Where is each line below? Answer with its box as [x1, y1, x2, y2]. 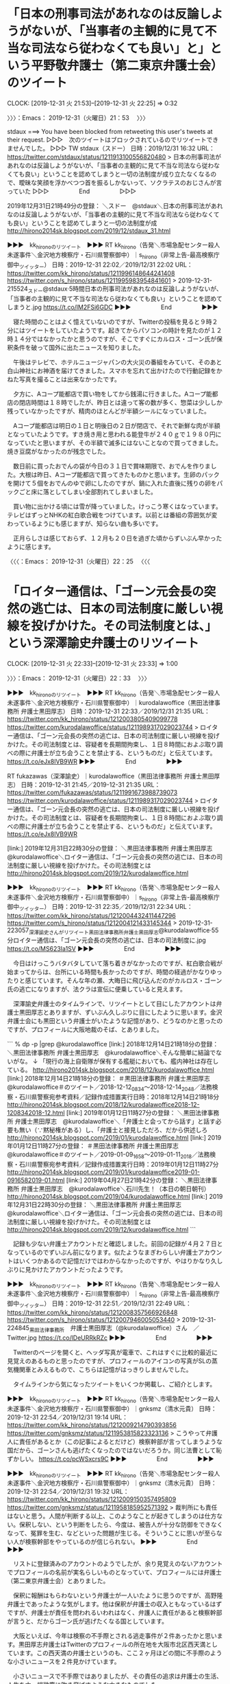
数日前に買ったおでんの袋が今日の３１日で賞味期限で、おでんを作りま [12, 462, 211, 471]
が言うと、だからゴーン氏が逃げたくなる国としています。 [7, 1617, 168, 1626]
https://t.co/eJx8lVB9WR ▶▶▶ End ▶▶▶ [7, 757, 183, 765]
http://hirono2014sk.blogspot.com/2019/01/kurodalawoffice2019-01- [7, 1167, 201, 1176]
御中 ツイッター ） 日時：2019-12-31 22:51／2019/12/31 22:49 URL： [7, 1299, 192, 1310]
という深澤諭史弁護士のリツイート [7, 636, 200, 651]
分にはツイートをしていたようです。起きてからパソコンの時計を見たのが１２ [7, 326, 222, 335]
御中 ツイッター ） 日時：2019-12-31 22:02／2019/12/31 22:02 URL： [7, 260, 193, 270]
